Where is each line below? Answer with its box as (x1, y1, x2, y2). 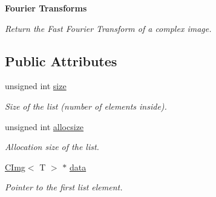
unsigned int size (5, 80, 67, 92)
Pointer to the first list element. (5, 181, 123, 193)
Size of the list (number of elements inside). (5, 99, 167, 112)
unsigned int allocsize (5, 120, 84, 133)
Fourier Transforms (5, 2, 87, 14)
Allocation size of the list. (5, 140, 99, 153)
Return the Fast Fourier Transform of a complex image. (5, 22, 212, 34)
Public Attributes (5, 51, 117, 70)
